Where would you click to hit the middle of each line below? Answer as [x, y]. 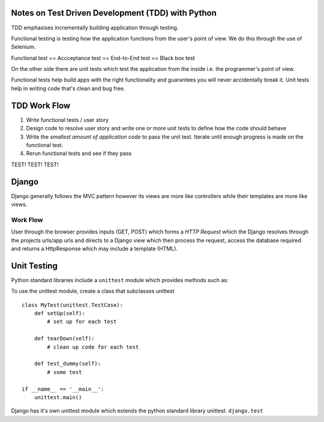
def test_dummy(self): [67, 364]
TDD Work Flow [41, 105]
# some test [64, 372]
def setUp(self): [59, 313]
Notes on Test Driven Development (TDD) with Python [114, 13]
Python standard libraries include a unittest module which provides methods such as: [120, 280]
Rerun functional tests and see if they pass [79, 154]
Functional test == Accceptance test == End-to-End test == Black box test [103, 58]
